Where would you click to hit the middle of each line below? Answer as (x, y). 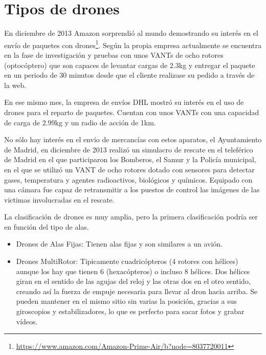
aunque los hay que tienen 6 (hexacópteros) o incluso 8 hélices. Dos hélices (133, 271)
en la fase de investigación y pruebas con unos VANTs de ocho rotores (114, 54)
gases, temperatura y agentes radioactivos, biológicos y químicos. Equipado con (128, 179)
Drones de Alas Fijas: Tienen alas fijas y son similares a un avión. (119, 244)
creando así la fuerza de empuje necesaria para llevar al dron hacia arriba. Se (137, 291)
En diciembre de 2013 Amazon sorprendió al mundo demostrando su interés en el (131, 33)
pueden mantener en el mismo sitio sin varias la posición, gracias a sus (126, 301)
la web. (15, 85)
